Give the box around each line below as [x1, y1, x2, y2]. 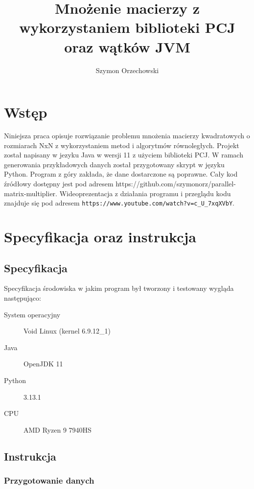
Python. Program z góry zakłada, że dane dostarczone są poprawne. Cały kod [4, 169, 238, 179]
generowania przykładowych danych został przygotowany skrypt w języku [4, 159, 225, 169]
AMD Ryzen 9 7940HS [23, 424, 92, 435]
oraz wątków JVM [64, 36, 190, 56]
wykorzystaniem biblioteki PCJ [19, 17, 235, 37]
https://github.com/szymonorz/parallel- [115, 179, 236, 188]
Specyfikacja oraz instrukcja [4, 227, 196, 247]
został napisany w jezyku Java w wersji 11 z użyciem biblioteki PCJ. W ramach [4, 150, 243, 160]
